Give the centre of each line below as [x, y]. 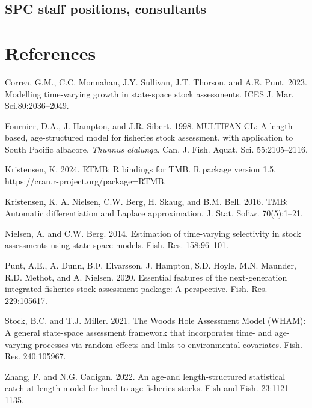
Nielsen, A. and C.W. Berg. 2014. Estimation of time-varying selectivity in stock [153, 233]
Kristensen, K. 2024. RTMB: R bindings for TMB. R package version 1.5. [140, 169]
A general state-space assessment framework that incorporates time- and [138, 332]
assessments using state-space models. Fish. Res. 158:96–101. [117, 245]
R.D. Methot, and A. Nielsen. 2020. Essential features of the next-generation [146, 277]
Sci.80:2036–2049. [37, 105]
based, [17, 137]
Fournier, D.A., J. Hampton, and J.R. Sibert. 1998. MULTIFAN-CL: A [136, 125]
